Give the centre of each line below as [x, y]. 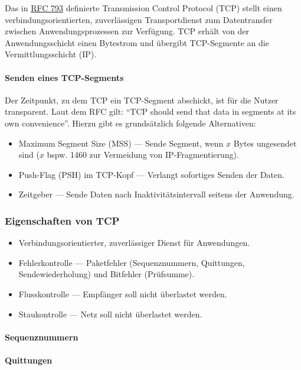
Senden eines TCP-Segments [64, 77]
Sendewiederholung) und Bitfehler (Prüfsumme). [107, 274]
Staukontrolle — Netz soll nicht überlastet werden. [110, 314]
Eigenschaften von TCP [62, 220]
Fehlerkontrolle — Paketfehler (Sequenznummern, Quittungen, [132, 262]
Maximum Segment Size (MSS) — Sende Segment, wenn [121, 143]
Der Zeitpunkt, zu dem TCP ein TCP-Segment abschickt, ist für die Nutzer [142, 100]
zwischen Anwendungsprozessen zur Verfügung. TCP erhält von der [127, 31]
